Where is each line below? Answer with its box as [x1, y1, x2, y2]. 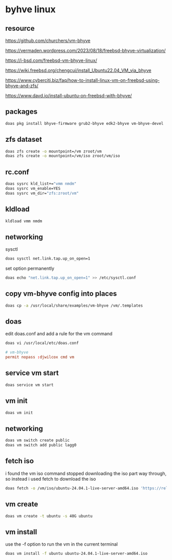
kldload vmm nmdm [5, 219, 42, 224]
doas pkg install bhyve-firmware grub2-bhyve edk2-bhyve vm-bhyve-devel [5, 121, 164, 126]
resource [5, 24, 35, 33]
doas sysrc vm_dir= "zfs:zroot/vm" [5, 190, 79, 196]
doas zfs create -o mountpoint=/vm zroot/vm [5, 148, 102, 154]
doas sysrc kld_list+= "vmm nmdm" [5, 181, 77, 186]
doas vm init [5, 410, 33, 415]
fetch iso [5, 457, 34, 465]
